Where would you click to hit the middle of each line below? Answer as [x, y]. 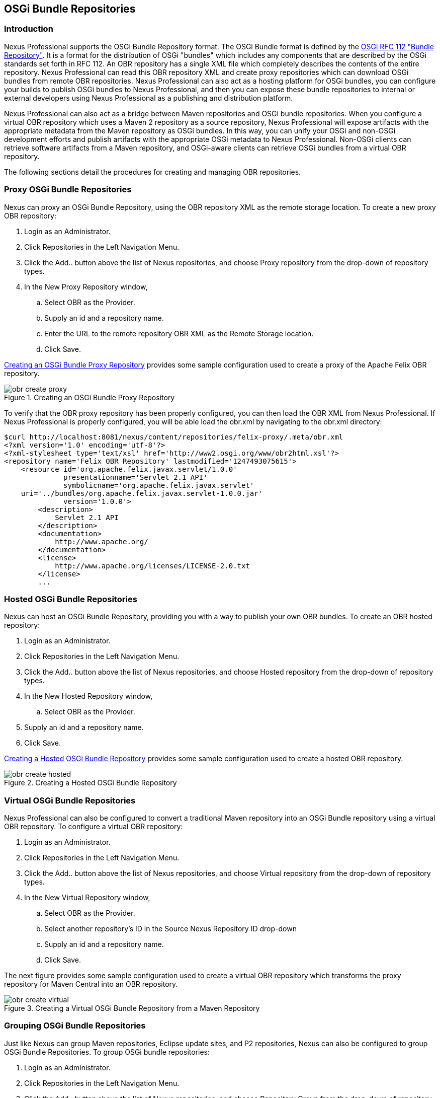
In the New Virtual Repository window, [87, 898]
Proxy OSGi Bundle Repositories [68, 190]
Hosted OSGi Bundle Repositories [71, 599]
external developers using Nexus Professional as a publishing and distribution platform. [149, 98]
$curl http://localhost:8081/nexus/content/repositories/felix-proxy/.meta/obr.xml [174, 437]
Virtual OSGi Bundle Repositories [70, 800]
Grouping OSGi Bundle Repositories [75, 1026]
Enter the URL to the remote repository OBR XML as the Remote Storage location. [179, 333]
